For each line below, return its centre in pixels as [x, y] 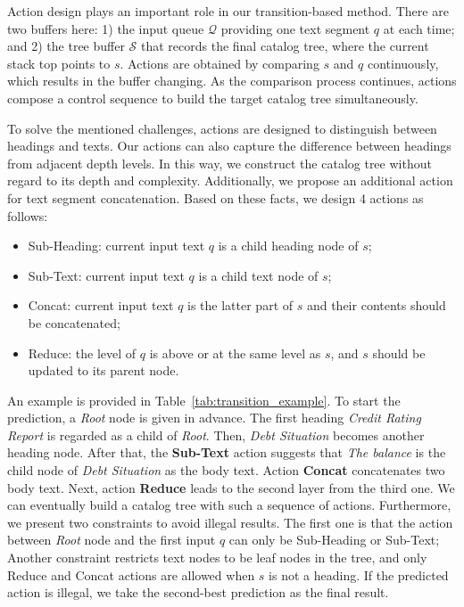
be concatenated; [74, 322]
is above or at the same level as [235, 353]
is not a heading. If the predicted [359, 574]
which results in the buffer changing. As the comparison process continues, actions [232, 81]
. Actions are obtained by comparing [220, 63]
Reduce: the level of [82, 353]
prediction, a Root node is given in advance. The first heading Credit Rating [214, 418]
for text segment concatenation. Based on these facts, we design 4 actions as [215, 197]
